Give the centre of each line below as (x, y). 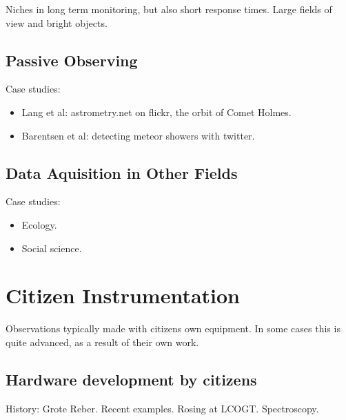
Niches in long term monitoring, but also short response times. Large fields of (169, 9)
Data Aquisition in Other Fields (122, 172)
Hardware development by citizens (131, 379)
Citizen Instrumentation (123, 295)
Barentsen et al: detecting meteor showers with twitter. (138, 135)
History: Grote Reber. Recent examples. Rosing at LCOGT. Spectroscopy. (162, 408)
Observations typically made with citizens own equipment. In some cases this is (173, 328)
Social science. (52, 248)
